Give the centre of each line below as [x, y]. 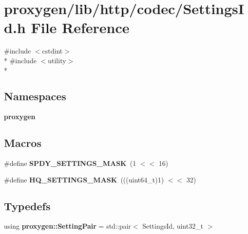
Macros [23, 143]
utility [57, 60]
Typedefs [27, 206]
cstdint [52, 51]
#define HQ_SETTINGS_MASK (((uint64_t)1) [84, 179]
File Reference [80, 27]
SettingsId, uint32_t [173, 226]
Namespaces [35, 96]
